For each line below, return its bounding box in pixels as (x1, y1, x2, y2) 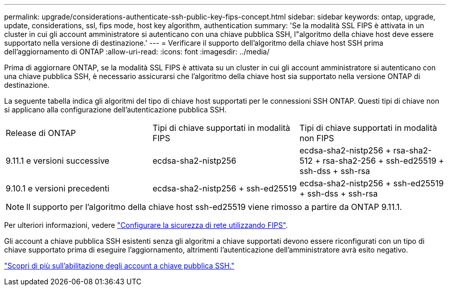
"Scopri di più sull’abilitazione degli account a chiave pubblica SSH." (4, 261, 235, 270)
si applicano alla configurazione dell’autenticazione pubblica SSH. (4, 105, 227, 114)
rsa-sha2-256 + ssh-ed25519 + (323, 156, 444, 166)
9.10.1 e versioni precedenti (6, 183, 109, 194)
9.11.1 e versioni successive (6, 156, 109, 166)
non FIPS (299, 133, 334, 143)
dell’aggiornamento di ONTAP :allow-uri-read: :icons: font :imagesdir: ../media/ (4, 47, 270, 56)
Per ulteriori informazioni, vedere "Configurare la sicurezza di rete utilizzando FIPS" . (4, 221, 288, 229)
